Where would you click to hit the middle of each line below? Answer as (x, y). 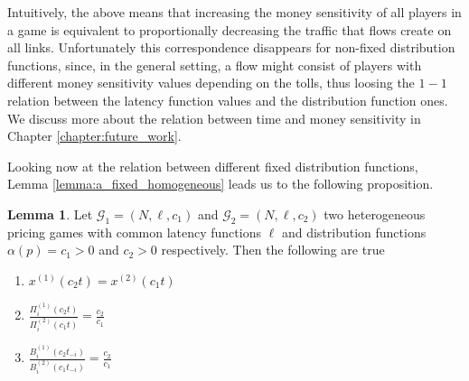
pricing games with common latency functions (134, 232)
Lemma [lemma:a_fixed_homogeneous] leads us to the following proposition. (220, 184)
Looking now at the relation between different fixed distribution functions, (213, 166)
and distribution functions (354, 232)
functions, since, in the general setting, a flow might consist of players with (215, 65)
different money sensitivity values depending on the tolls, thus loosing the (211, 83)
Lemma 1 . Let (50, 214)
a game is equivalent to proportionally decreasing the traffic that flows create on (230, 29)
